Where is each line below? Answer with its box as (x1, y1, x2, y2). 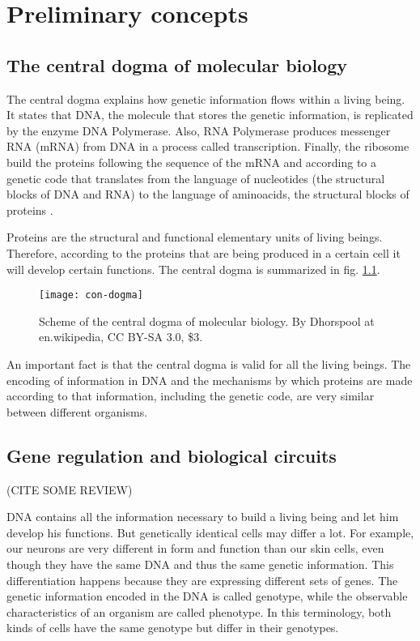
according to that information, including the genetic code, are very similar (6, 387, 375, 404)
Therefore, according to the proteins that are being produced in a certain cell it (6, 244, 401, 261)
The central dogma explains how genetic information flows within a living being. (6, 90, 405, 107)
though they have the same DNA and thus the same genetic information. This (6, 555, 394, 572)
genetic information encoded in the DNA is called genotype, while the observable (6, 588, 408, 605)
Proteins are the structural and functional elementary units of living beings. (6, 229, 383, 246)
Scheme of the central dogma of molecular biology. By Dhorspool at (39, 312, 375, 329)
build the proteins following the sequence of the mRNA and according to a (6, 153, 376, 170)
